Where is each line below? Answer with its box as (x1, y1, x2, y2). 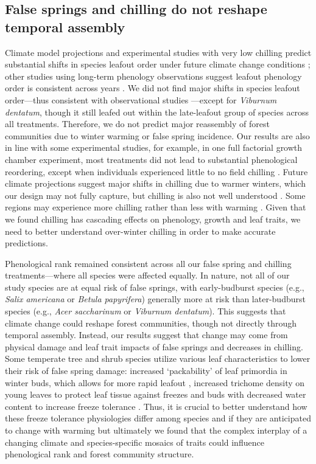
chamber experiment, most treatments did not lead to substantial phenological (5, 153, 298, 165)
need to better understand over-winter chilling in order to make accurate (5, 224, 276, 237)
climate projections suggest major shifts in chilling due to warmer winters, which (5, 177, 306, 190)
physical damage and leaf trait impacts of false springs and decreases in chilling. (5, 340, 303, 353)
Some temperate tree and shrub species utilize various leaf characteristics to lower (5, 352, 311, 365)
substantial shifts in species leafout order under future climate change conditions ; (5, 58, 311, 71)
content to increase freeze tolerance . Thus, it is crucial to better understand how (5, 400, 307, 412)
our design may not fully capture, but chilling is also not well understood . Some (5, 189, 306, 201)
